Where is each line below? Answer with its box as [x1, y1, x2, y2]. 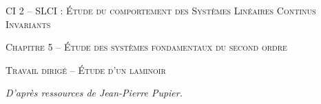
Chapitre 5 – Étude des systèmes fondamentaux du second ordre [6, 40, 287, 54]
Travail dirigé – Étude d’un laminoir [6, 62, 166, 77]
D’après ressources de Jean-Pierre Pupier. [6, 86, 183, 100]
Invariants [6, 16, 51, 31]
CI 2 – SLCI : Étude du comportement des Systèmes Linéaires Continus [6, 3, 316, 17]
